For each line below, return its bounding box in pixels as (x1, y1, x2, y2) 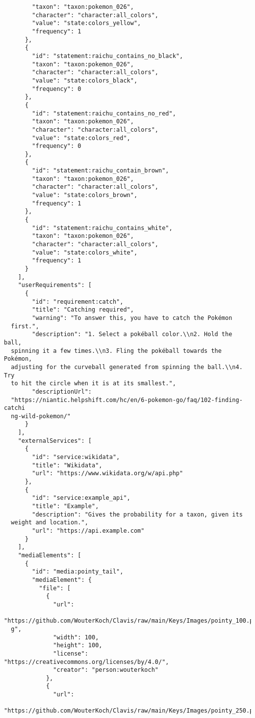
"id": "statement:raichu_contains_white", (32, 224, 173, 231)
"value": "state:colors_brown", (32, 192, 138, 199)
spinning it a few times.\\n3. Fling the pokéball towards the (11, 347, 222, 354)
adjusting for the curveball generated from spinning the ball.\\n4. (11, 363, 243, 371)
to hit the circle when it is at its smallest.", (11, 380, 176, 387)
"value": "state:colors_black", (32, 77, 138, 84)
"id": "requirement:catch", (32, 298, 124, 305)
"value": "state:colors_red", (32, 134, 130, 142)
